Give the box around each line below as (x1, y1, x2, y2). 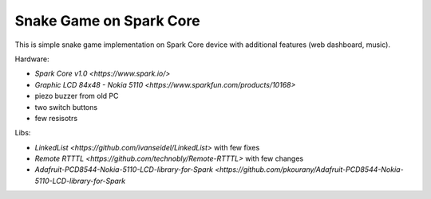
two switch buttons (34, 102, 98, 111)
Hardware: (14, 54, 49, 64)
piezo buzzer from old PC (34, 92, 119, 101)
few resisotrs (34, 113, 78, 123)
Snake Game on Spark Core (14, 12, 200, 29)
